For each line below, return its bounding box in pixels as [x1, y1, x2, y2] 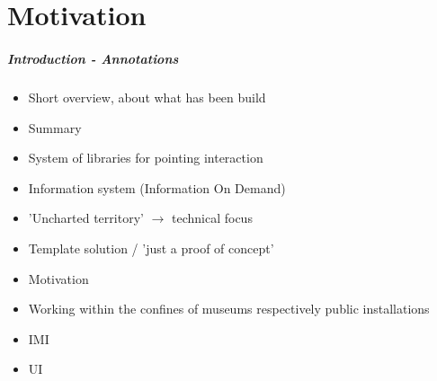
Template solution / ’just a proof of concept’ [28, 238, 274, 257]
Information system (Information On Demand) [28, 178, 286, 197]
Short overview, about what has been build [28, 87, 266, 106]
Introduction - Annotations [7, 49, 179, 67]
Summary [28, 118, 82, 137]
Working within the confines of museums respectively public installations [28, 299, 430, 318]
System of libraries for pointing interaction [28, 148, 263, 167]
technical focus [171, 208, 253, 227]
